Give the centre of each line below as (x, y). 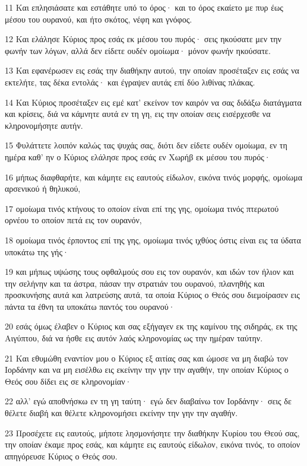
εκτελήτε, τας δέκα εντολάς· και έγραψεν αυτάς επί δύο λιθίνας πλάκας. (130, 82)
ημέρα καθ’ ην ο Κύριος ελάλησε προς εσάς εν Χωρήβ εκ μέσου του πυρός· (138, 156)
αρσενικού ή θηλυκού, (43, 188)
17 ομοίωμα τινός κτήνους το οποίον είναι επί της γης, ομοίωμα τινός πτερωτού (142, 208)
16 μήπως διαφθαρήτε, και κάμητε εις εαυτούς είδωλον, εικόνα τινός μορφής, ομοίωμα (153, 177)
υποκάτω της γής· (37, 251)
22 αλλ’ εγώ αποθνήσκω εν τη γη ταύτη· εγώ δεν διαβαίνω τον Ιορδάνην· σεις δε (148, 401)
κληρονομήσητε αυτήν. (44, 125)
